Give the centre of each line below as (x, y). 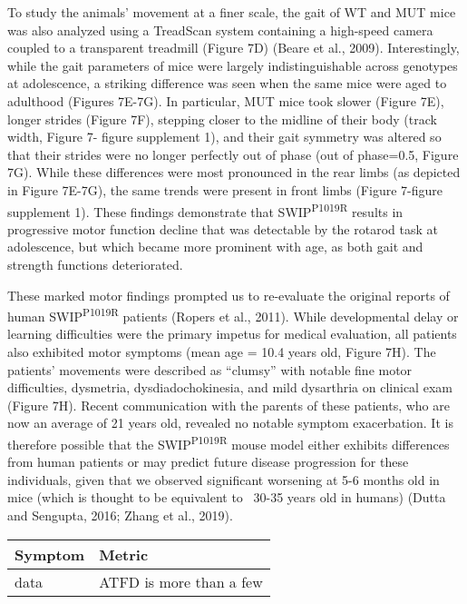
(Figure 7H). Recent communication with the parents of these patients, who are (229, 405)
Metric (124, 554)
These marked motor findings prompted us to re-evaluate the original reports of (229, 295)
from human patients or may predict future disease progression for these (208, 462)
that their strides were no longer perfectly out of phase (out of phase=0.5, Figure (233, 154)
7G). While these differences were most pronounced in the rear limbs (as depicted (234, 172)
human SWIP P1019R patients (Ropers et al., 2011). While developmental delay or (233, 315)
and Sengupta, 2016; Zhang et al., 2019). (120, 515)
